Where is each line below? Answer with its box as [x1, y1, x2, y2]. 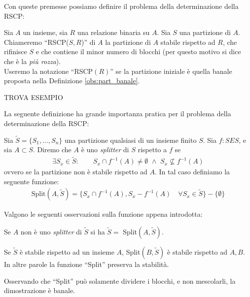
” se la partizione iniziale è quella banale [110, 66, 232, 76]
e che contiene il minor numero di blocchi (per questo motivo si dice [36, 46, 241, 57]
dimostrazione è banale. [4, 285, 75, 296]
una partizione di [179, 27, 231, 37]
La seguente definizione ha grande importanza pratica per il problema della [4, 108, 231, 119]
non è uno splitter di [20, 227, 82, 236]
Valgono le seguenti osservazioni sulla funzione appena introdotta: [4, 209, 203, 219]
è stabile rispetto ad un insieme [19, 247, 114, 257]
